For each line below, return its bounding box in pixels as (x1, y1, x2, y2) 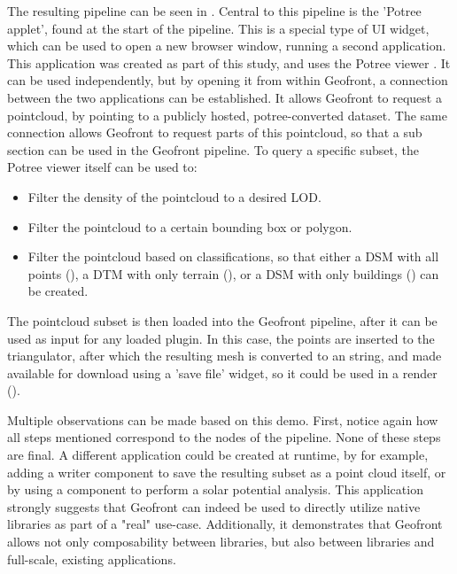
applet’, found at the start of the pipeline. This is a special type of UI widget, (7, 19, 430, 37)
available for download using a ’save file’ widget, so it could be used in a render (7, 363, 438, 382)
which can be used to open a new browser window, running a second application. (7, 36, 446, 55)
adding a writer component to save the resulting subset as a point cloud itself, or (7, 462, 446, 481)
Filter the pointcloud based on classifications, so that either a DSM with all (27, 247, 439, 266)
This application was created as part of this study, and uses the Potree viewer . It (7, 53, 451, 72)
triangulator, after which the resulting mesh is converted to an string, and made (7, 346, 442, 365)
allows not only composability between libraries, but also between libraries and (7, 532, 435, 551)
